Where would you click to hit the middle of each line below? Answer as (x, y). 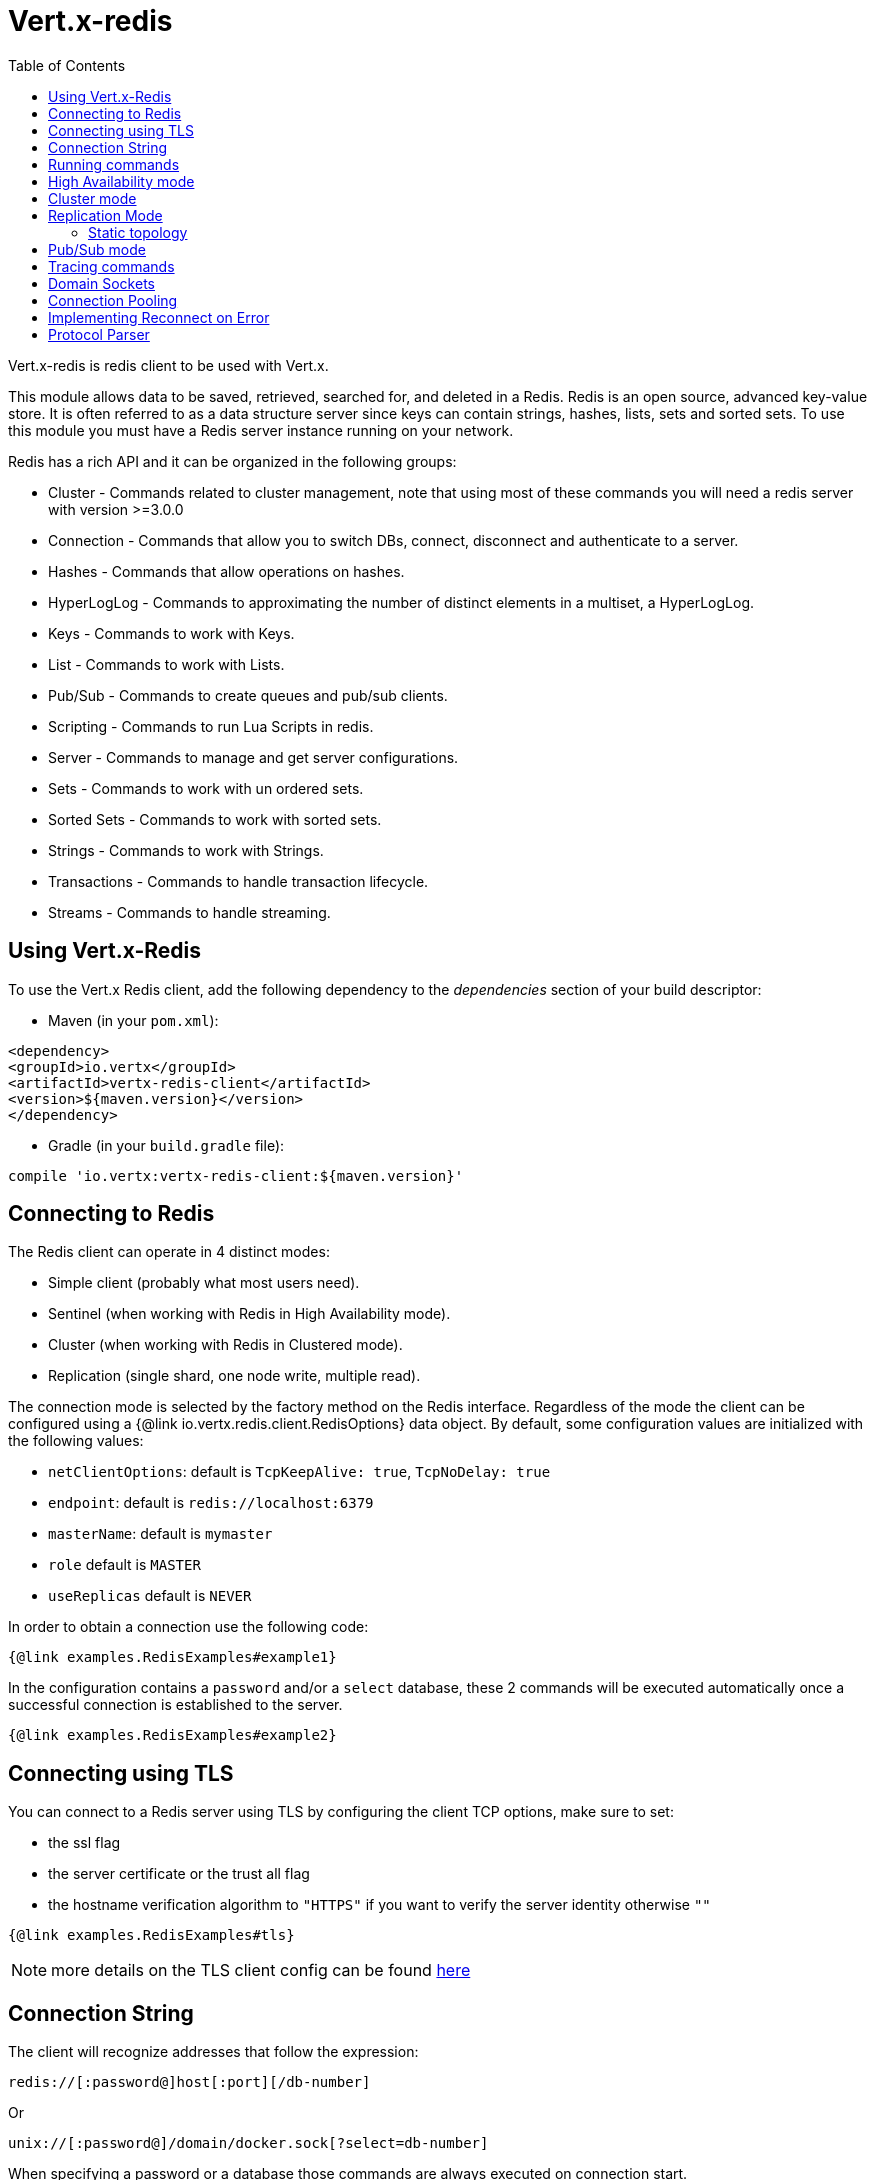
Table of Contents (67, 65)
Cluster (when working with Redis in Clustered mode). (225, 1345)
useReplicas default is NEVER (150, 1596)
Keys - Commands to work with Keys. (171, 633)
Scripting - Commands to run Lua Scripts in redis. (211, 726)
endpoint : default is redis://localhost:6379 (211, 1503)
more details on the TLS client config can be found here (261, 1970)
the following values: (76, 1441)
